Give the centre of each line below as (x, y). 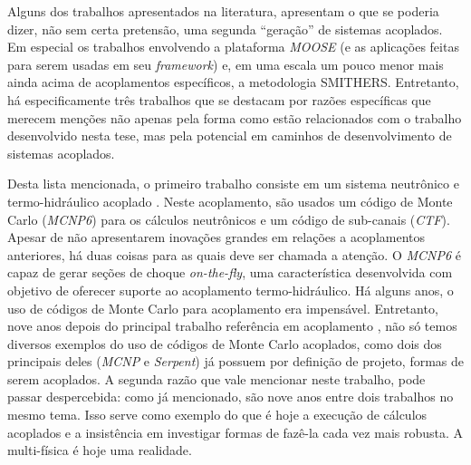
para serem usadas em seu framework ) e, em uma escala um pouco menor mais (226, 64)
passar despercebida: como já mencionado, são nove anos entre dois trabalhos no (231, 397)
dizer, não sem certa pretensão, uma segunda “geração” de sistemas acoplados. (225, 29)
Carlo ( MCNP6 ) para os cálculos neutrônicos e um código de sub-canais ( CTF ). (229, 219)
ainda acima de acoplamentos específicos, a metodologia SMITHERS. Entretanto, (233, 82)
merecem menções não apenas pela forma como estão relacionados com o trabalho (235, 117)
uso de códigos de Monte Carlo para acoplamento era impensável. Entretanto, (223, 308)
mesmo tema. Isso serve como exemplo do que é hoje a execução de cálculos (217, 415)
